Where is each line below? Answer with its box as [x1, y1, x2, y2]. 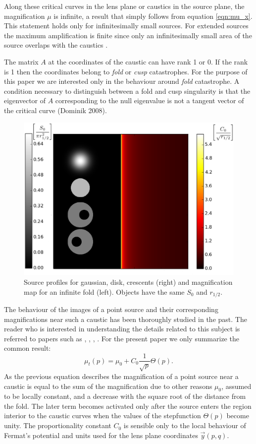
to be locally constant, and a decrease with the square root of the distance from [4, 391, 246, 401]
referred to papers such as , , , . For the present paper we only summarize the [4, 333, 239, 343]
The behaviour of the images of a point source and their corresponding [4, 304, 218, 315]
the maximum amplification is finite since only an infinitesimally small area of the [4, 30, 252, 40]
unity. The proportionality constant [4, 420, 111, 431]
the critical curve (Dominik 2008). [4, 105, 107, 115]
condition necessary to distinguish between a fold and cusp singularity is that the [4, 85, 251, 96]
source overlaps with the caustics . [4, 40, 108, 50]
